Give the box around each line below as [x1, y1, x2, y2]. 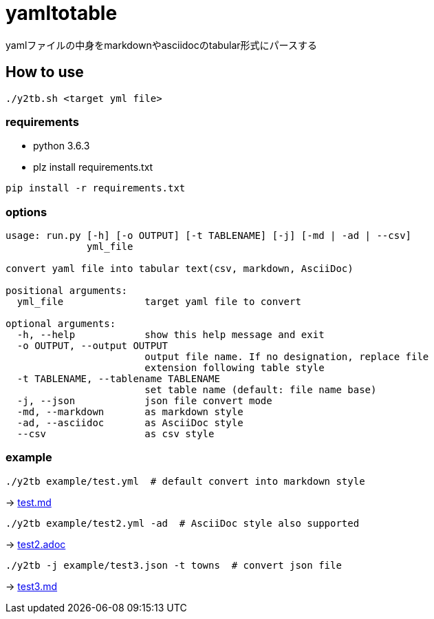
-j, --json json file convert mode [17, 395, 272, 407]
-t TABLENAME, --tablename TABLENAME [17, 373, 220, 385]
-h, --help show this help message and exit [17, 329, 325, 341]
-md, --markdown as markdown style [17, 406, 243, 418]
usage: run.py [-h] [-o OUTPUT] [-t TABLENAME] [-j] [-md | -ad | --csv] [6, 230, 412, 242]
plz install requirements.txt [33, 161, 153, 174]
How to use [6, 63, 84, 81]
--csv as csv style [17, 428, 215, 440]
